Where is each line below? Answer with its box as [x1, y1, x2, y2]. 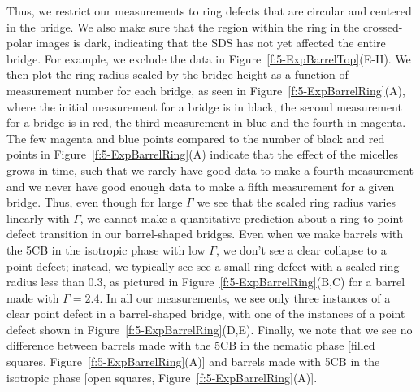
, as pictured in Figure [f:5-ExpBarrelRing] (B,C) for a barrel [102, 273, 405, 290]
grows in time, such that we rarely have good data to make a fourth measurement [6, 161, 414, 178]
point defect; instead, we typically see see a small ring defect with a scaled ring [6, 257, 400, 274]
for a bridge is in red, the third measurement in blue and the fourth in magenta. [6, 114, 406, 131]
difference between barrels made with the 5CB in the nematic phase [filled [6, 337, 375, 354]
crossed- [362, 18, 403, 35]
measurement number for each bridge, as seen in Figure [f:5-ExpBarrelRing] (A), [6, 81, 405, 98]
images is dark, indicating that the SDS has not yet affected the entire [36, 34, 386, 51]
